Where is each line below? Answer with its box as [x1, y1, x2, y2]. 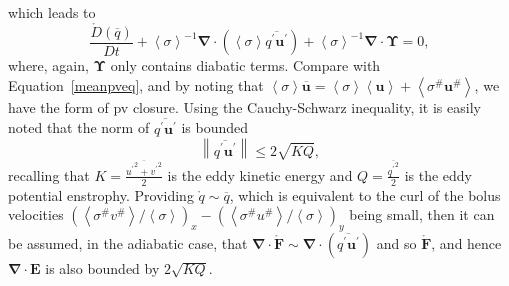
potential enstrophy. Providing [8, 184, 194, 205]
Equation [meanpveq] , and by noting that [8, 74, 264, 95]
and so [376, 233, 417, 254]
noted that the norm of [8, 117, 150, 138]
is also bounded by [45, 258, 160, 279]
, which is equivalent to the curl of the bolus [229, 184, 501, 205]
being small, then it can [349, 204, 495, 225]
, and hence [431, 233, 502, 254]
